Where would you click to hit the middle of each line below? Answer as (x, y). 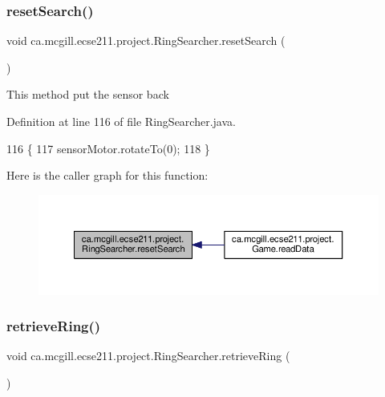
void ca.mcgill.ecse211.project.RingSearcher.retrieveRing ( (148, 356)
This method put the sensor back (88, 94)
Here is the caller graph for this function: (107, 175)
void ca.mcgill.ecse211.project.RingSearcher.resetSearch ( (146, 41)
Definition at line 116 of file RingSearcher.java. (121, 121)
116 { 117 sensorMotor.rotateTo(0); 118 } (108, 148)
